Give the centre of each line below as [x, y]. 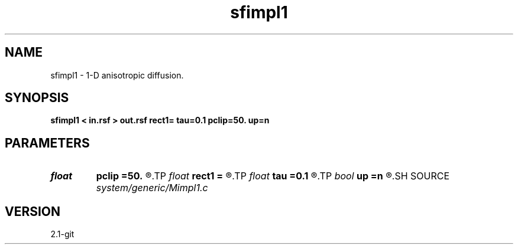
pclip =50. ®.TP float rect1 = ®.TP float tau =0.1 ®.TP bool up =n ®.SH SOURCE [273, 176]
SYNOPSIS [37, 98]
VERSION [33, 211]
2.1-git [62, 234]
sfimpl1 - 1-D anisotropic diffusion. [117, 75]
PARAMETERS [47, 143]
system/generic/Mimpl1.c [152, 188]
